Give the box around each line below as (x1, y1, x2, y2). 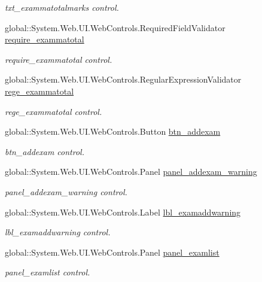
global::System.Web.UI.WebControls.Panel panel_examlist (5, 245, 220, 258)
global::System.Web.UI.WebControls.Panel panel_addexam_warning (5, 165, 257, 178)
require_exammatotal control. (5, 53, 112, 65)
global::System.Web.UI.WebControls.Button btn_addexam (5, 125, 221, 138)
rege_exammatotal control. (5, 105, 102, 117)
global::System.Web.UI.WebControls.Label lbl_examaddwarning (5, 205, 241, 218)
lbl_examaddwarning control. (5, 226, 111, 238)
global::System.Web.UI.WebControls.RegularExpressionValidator (5, 73, 242, 86)
